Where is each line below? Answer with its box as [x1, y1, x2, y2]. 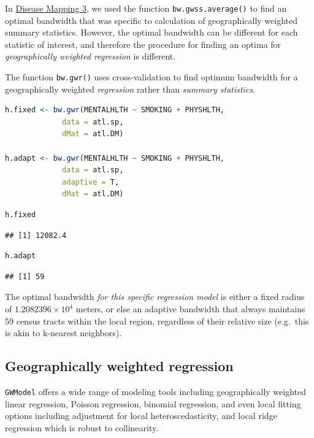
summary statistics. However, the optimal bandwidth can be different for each [5, 26, 298, 39]
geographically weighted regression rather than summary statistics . [5, 82, 255, 95]
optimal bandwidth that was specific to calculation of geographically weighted [5, 13, 297, 26]
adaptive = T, [62, 177, 120, 186]
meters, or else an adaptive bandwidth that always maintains [75, 302, 305, 315]
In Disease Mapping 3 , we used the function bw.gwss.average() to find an [5, 2, 287, 14]
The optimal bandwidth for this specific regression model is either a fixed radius [5, 290, 305, 303]
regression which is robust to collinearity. [5, 421, 159, 434]
